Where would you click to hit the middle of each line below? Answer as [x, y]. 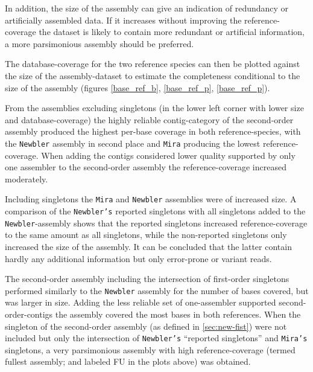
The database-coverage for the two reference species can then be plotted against [153, 64]
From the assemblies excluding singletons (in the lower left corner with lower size [154, 108]
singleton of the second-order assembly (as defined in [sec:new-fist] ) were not [146, 326]
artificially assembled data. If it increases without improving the [123, 20]
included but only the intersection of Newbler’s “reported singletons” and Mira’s [156, 338]
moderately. [27, 178]
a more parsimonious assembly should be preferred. [100, 43]
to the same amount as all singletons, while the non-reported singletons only [146, 235]
